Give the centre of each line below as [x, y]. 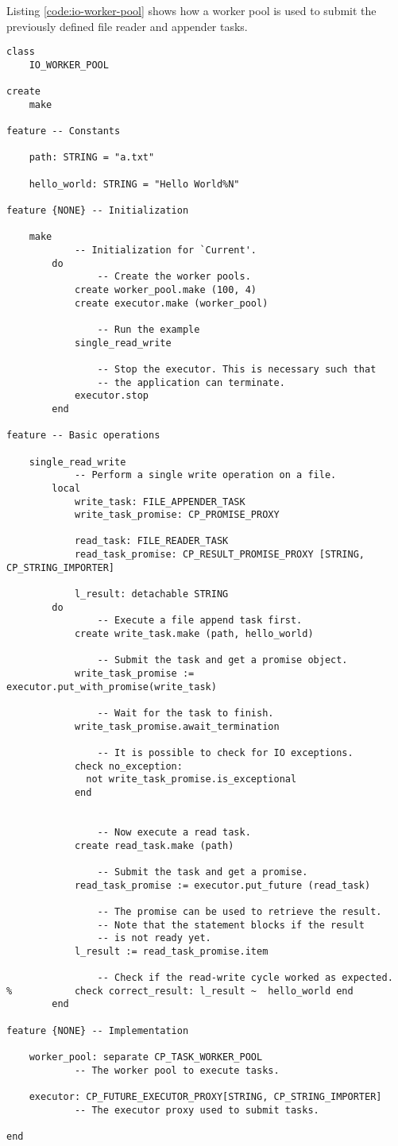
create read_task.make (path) [154, 845]
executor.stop [111, 396]
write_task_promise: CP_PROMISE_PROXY [177, 515]
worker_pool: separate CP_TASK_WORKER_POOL [146, 1057]
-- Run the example [149, 329]
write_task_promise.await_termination [177, 726]
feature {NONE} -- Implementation [98, 1030]
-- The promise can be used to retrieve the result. [240, 911]
